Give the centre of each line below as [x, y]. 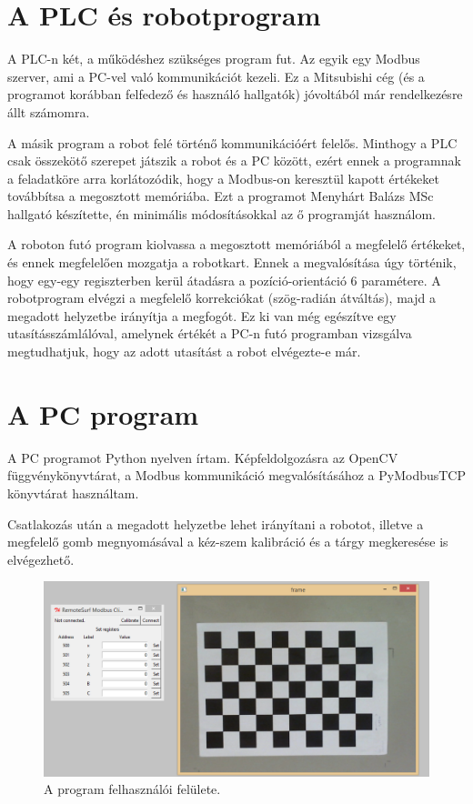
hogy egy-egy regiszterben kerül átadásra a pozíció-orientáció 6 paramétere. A [224, 280]
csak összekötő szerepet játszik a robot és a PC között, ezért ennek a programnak [234, 161]
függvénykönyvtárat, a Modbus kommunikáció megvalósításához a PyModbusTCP [236, 475]
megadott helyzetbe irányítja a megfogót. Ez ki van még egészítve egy [202, 315]
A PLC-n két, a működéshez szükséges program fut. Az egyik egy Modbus [214, 59]
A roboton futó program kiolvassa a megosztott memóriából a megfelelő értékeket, [236, 244]
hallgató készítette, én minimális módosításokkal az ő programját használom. [222, 213]
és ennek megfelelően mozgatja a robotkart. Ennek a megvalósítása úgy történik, [232, 262]
